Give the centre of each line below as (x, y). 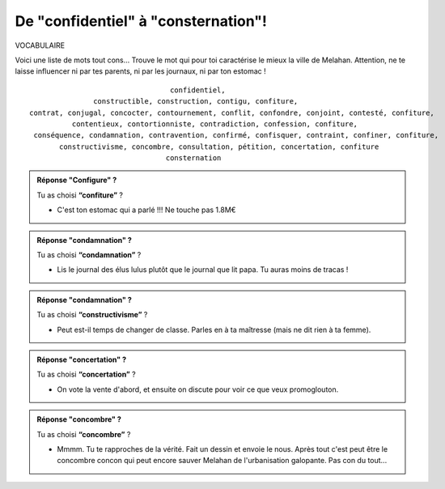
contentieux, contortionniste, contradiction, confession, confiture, (215, 124)
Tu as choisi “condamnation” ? (89, 255)
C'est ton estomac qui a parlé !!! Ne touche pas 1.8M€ (146, 210)
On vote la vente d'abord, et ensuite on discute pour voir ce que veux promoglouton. (198, 389)
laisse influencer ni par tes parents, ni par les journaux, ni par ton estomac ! (140, 71)
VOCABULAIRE (40, 45)
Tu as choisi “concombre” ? (84, 434)
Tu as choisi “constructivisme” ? (92, 315)
